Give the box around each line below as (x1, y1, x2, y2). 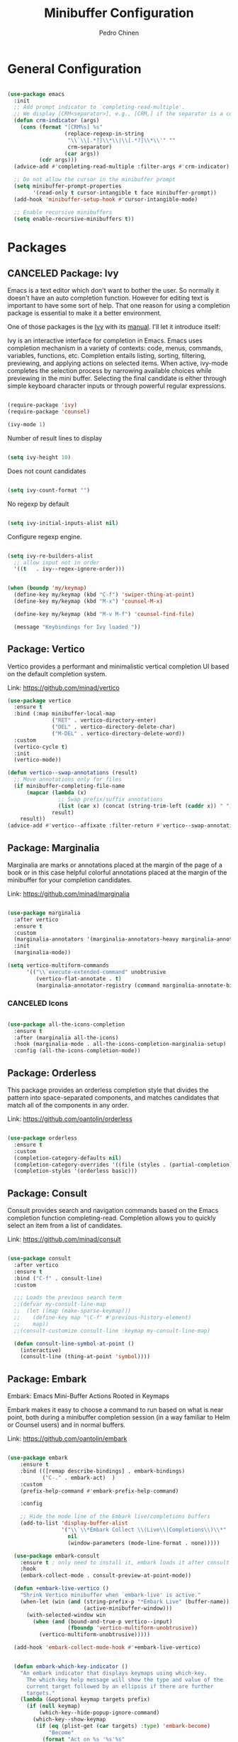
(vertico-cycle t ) (13, 743, 69, 750)
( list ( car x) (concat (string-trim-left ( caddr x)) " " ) (57, 802, 233, 809)
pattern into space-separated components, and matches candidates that (7, 1093, 220, 1102)
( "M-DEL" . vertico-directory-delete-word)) (52, 730, 186, 737)
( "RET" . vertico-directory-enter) (52, 717, 157, 724)
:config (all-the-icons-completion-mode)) (13, 1047, 141, 1054)
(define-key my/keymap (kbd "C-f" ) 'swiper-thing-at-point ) (13, 591, 195, 598)
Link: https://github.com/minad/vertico (7, 683, 120, 692)
